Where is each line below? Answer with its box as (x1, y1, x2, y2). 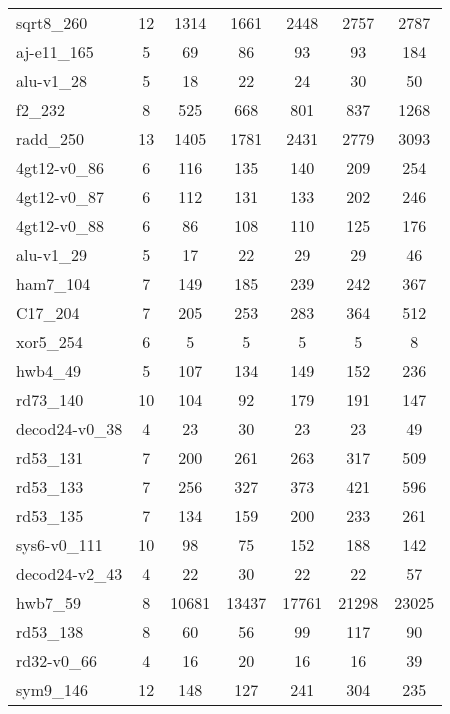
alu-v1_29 (16, 243, 88, 266)
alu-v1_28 (16, 69, 88, 92)
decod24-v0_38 (16, 417, 123, 440)
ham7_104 (16, 272, 91, 295)
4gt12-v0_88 (16, 214, 105, 237)
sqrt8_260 (16, 11, 88, 34)
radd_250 (16, 127, 85, 150)
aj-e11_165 (16, 40, 94, 63)
